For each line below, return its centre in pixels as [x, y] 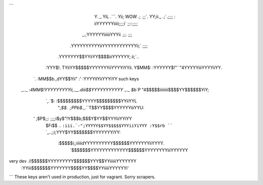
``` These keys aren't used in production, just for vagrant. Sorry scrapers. [82, 177]
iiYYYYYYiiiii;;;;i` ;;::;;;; [116, 23]
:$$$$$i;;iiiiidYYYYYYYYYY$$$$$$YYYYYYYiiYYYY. [111, 143]
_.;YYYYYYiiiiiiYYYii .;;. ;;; [107, 34]
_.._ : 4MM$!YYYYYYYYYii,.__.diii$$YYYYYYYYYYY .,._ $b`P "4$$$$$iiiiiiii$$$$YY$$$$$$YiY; [115, 90]
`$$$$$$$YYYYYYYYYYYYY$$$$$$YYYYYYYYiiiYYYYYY [129, 150]
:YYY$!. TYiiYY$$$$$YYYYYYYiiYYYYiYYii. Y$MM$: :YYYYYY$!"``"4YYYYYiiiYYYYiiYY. [134, 67]
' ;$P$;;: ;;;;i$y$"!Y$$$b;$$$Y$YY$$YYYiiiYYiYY [83, 118]
